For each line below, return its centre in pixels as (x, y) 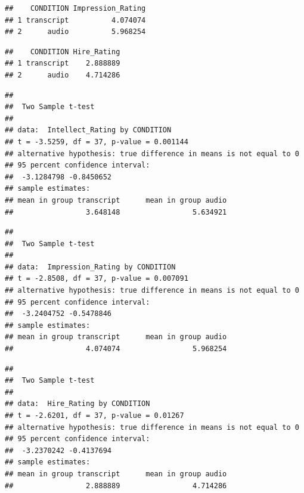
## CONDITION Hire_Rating (63, 52)
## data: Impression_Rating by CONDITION (90, 267)
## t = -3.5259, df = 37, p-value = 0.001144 (97, 142)
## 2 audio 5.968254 (75, 32)
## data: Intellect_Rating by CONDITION (88, 130)
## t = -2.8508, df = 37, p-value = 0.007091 (97, 279)
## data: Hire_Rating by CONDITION (77, 404)
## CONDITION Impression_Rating (75, 8)
